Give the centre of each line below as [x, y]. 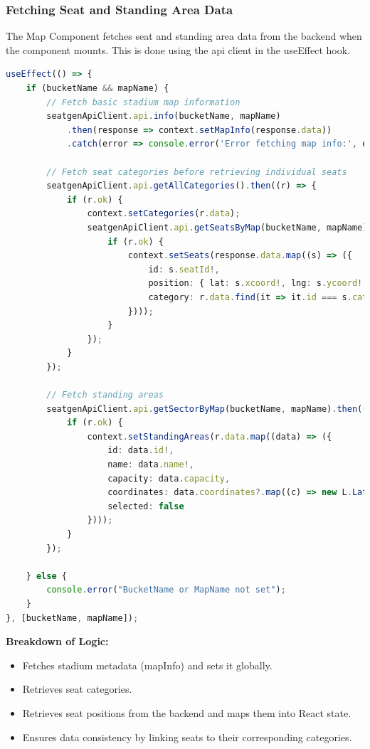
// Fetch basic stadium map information [143, 102]
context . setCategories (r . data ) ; [164, 214]
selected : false [146, 506]
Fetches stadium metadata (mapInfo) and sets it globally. [147, 665]
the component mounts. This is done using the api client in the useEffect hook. [178, 49]
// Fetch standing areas [105, 395]
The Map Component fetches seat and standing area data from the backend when [184, 36]
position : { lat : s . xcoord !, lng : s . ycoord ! [255, 283]
